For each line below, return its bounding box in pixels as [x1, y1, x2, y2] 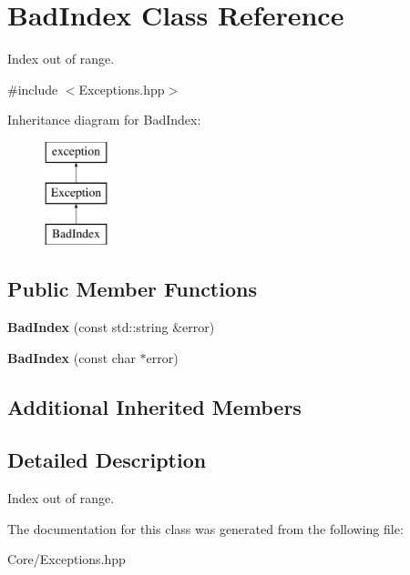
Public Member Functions [7, 275, 257, 303]
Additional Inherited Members [7, 392, 302, 420]
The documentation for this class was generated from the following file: [7, 519, 404, 538]
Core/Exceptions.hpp [7, 550, 126, 569]
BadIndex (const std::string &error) [7, 318, 215, 337]
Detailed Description [7, 446, 207, 474]
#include [7, 79, 58, 98]
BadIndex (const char [7, 348, 136, 367]
